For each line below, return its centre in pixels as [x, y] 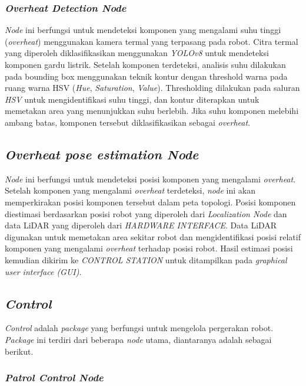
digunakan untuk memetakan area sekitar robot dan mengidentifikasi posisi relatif [153, 236]
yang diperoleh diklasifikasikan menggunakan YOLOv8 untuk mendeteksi [137, 53]
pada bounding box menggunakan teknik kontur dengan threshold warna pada [146, 76]
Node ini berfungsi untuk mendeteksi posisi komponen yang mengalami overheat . [150, 179]
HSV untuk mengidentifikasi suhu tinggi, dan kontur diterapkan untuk [132, 99]
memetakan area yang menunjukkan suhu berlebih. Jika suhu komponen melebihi [152, 111]
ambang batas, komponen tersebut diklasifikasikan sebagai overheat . [128, 122]
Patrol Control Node [54, 377]
